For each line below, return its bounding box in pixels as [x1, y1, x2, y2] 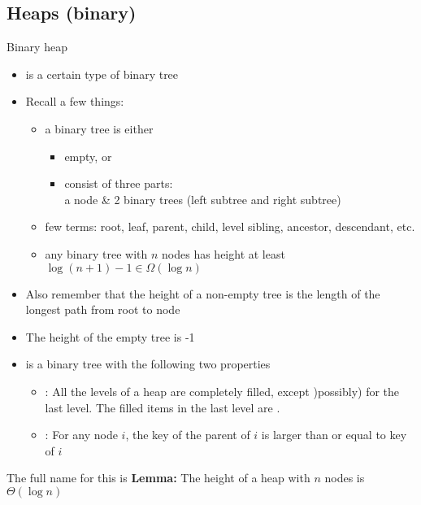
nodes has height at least [162, 245, 285, 262]
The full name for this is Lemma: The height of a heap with [7, 469, 310, 486]
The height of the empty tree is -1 [25, 328, 195, 345]
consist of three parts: [64, 175, 173, 192]
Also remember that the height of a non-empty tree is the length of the [25, 285, 380, 302]
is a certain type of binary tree [25, 65, 179, 82]
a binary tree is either [45, 120, 154, 137]
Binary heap [7, 38, 67, 55]
